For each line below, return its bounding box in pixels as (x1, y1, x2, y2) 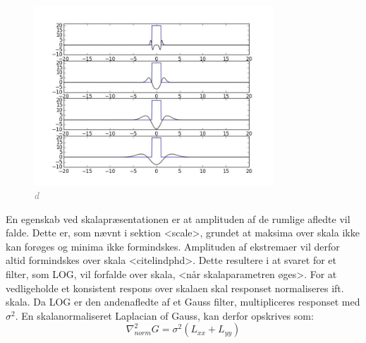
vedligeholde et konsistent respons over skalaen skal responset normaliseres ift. (6, 280, 344, 295)
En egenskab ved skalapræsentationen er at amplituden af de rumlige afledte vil (6, 211, 350, 226)
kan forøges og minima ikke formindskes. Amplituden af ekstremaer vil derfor (6, 239, 340, 253)
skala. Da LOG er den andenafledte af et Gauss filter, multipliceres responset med (6, 294, 360, 309)
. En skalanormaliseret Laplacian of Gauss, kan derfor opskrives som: (15, 308, 314, 323)
